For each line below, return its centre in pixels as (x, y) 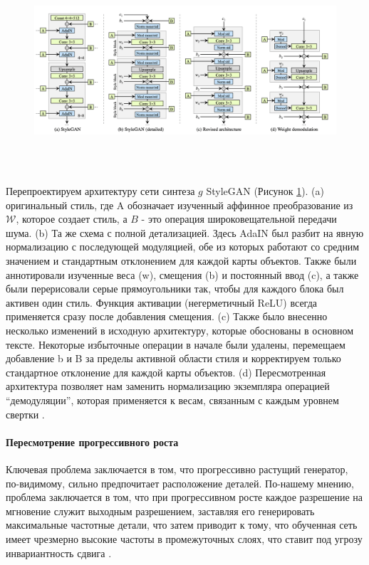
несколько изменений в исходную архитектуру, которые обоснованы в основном (180, 330)
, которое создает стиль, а (72, 219)
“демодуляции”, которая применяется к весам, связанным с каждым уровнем (172, 400)
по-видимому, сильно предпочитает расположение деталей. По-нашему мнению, (180, 483)
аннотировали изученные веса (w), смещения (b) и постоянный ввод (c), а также (182, 274)
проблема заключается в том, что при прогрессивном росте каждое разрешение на (184, 497)
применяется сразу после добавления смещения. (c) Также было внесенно (167, 316)
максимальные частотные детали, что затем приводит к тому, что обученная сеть (182, 525)
